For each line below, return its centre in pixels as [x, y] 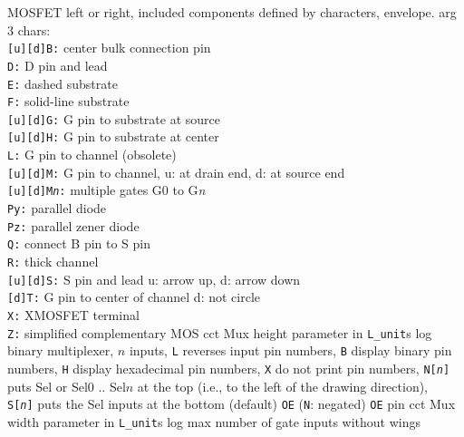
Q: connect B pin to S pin [79, 243]
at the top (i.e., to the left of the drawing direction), [283, 386]
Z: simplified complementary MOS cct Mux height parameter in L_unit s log [220, 332]
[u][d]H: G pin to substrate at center [113, 136]
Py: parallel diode [57, 208]
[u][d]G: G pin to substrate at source [114, 118]
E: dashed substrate [63, 83]
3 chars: [29, 29]
